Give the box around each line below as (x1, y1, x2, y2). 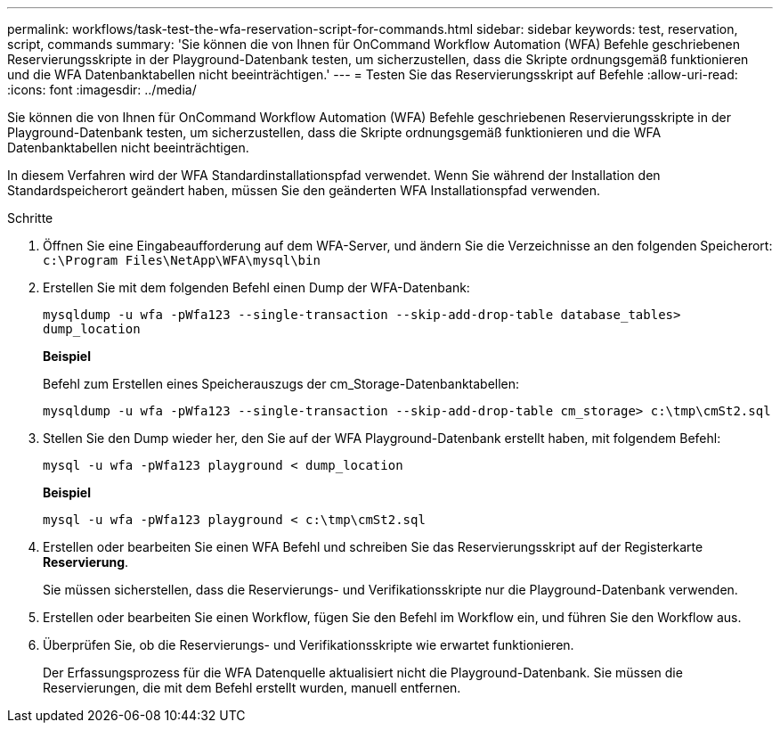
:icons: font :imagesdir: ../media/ (7, 82, 197, 97)
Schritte (7, 210, 53, 226)
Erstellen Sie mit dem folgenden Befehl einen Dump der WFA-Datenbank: (43, 280, 470, 295)
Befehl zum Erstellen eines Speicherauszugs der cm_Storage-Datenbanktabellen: (43, 376, 520, 391)
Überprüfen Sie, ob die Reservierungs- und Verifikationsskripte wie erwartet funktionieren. (43, 637, 574, 652)
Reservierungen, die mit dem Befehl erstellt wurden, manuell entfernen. (43, 680, 461, 695)
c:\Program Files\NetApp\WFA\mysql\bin (43, 253, 321, 267)
